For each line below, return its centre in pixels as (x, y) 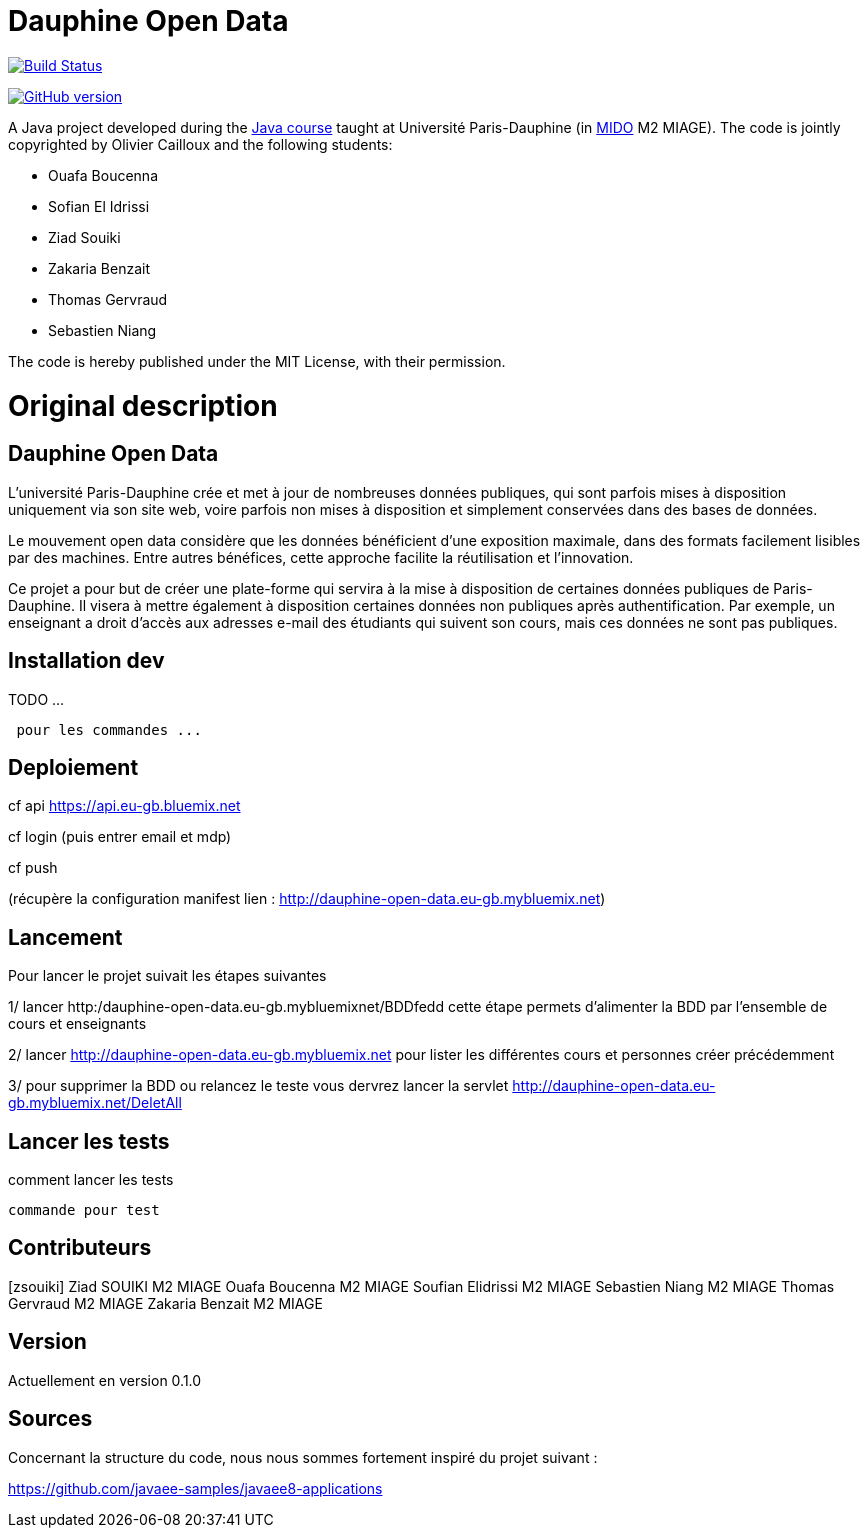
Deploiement (73, 767)
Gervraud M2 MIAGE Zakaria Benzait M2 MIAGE (165, 1303)
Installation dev (86, 661)
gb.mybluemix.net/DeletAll (95, 1103)
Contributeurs (80, 1248)
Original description (143, 405)
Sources (50, 1419)
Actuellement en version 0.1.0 (105, 1380)
